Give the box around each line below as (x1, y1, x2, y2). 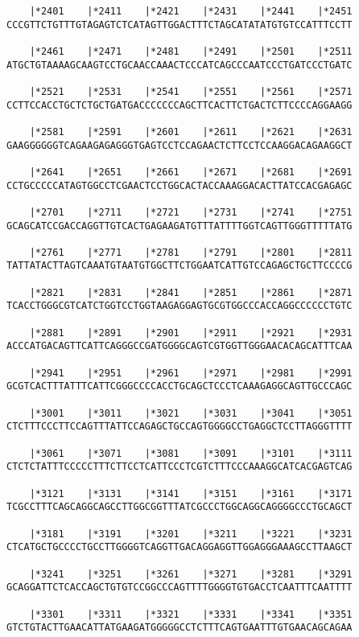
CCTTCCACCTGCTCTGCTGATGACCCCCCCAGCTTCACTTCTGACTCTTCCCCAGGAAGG (6, 99, 353, 111)
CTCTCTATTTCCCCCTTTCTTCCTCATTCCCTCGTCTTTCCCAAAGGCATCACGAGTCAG (6, 461, 353, 473)
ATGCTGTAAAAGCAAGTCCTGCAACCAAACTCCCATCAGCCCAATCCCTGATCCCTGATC (6, 59, 353, 71)
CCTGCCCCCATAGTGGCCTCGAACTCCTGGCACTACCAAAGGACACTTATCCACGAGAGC (6, 179, 353, 191)
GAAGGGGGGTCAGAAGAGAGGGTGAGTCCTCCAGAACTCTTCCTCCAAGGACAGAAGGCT (6, 139, 353, 151)
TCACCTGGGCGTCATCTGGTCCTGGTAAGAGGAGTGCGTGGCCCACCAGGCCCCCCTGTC (6, 300, 353, 312)
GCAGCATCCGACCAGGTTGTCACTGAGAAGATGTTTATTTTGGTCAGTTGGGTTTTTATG (6, 220, 353, 232)
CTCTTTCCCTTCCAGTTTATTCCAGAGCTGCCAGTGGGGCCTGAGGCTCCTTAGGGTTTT (6, 421, 353, 433)
